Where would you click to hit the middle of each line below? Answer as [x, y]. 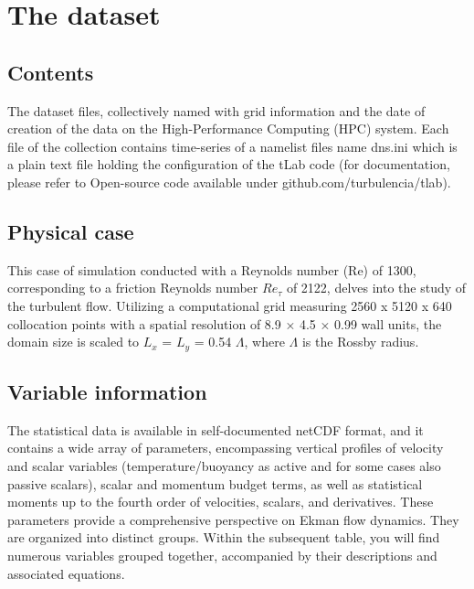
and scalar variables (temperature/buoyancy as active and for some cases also [224, 465]
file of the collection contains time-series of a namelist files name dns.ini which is [232, 146]
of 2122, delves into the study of [376, 288]
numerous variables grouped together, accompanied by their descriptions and [222, 555]
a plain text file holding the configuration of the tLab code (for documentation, [229, 164]
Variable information [107, 391]
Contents [51, 72]
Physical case [71, 231]
